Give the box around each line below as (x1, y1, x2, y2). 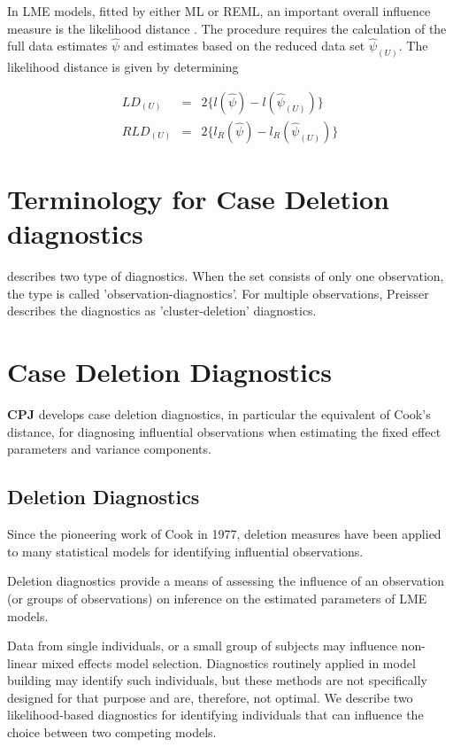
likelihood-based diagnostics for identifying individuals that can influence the (7, 705, 424, 724)
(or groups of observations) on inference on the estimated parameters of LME (7, 588, 427, 607)
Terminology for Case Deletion (7, 181, 389, 217)
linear (7, 653, 38, 672)
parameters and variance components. (7, 440, 211, 458)
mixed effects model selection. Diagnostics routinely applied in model (41, 653, 416, 672)
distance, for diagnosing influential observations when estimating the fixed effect (7, 422, 441, 440)
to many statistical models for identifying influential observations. (7, 541, 364, 560)
